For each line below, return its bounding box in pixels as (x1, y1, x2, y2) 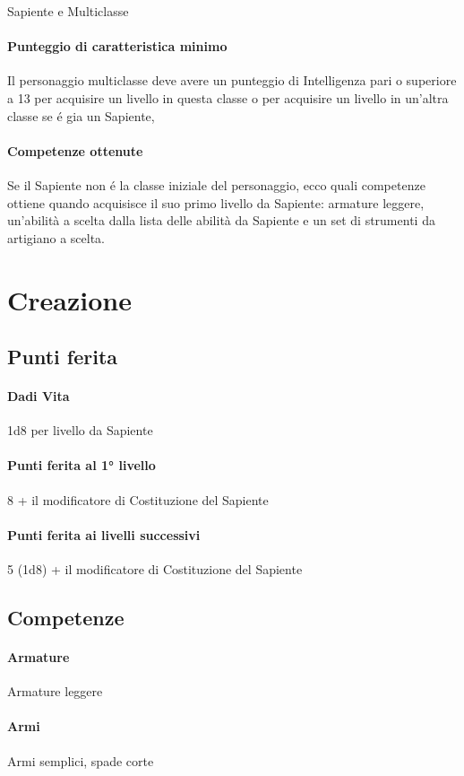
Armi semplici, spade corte (7, 751, 154, 770)
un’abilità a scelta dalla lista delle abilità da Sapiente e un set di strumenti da (7, 211, 435, 230)
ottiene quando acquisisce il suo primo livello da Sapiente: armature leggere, (7, 193, 425, 212)
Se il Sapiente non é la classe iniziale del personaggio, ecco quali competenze (7, 175, 425, 194)
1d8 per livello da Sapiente (7, 421, 153, 440)
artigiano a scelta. (7, 228, 106, 247)
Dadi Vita (7, 387, 70, 405)
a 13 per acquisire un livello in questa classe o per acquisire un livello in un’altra (7, 88, 449, 107)
